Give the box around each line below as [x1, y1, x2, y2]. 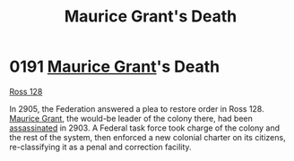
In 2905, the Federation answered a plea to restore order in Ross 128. [9, 103, 264, 114]
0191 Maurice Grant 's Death [9, 56, 220, 77]
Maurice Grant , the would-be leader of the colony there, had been [9, 113, 254, 123]
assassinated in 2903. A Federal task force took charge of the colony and [9, 123, 281, 133]
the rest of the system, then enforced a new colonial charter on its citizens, [9, 131, 286, 142]
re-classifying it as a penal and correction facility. [9, 141, 192, 152]
